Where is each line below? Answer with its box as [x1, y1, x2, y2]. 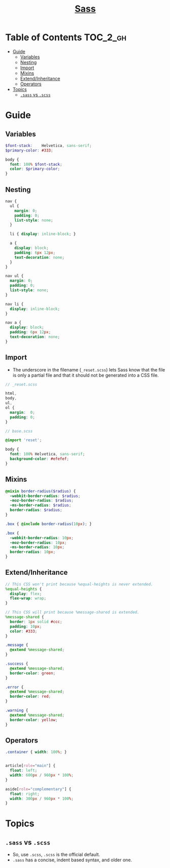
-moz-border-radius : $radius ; [10, 498, 74, 503]
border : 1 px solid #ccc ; [10, 619, 62, 624]
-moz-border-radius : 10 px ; [10, 540, 67, 545]
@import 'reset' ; [5, 438, 42, 443]
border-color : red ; [10, 694, 51, 699]
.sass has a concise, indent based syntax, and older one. [12, 857, 132, 863]
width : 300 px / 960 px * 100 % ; [10, 796, 74, 801]
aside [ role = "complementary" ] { [5, 786, 72, 792]
